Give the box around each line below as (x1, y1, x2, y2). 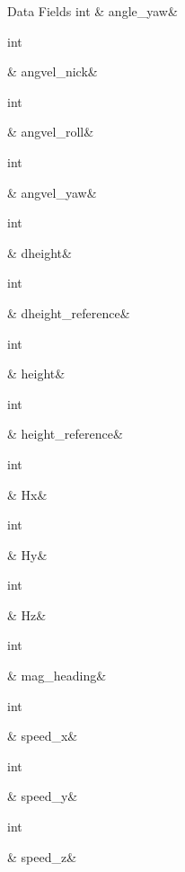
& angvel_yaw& (7, 182, 97, 201)
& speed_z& (7, 847, 77, 866)
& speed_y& (7, 787, 78, 805)
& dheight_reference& (7, 303, 130, 322)
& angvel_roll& (7, 122, 94, 141)
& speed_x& (7, 726, 78, 745)
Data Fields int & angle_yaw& (7, 2, 178, 20)
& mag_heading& (7, 666, 107, 685)
